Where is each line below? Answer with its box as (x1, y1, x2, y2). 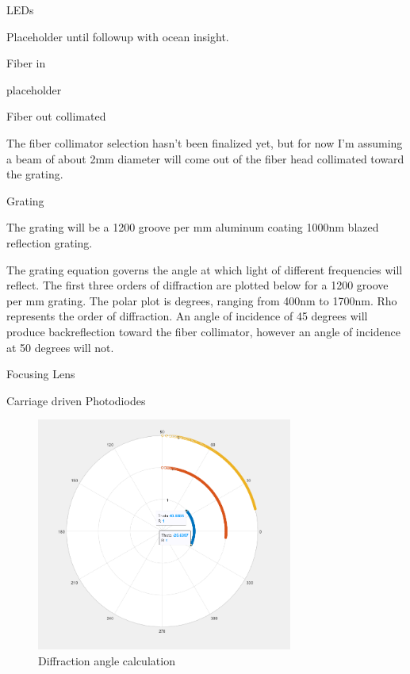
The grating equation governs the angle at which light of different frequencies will (6, 261, 403, 278)
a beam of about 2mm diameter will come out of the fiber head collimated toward (6, 150, 404, 167)
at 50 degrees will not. (6, 339, 114, 355)
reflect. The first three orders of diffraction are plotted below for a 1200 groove (6, 277, 389, 293)
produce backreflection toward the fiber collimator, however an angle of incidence (6, 323, 400, 339)
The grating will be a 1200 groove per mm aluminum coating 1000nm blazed (6, 219, 379, 236)
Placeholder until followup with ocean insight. (6, 28, 229, 44)
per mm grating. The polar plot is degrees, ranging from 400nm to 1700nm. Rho (6, 292, 397, 308)
